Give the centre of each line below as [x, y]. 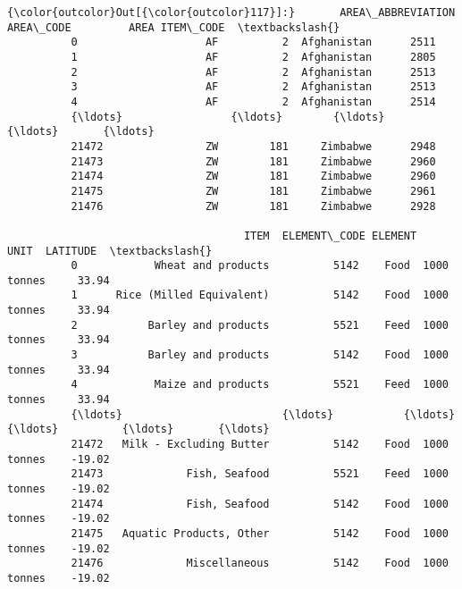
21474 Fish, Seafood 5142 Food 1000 [260, 504]
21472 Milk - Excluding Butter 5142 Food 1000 [260, 445]
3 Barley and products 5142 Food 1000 [260, 355]
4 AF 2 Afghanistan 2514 [253, 101]
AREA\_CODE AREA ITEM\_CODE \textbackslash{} [174, 27]
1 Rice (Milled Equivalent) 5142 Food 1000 [260, 295]
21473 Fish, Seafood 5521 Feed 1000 [260, 474]
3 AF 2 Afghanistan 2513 [253, 87]
